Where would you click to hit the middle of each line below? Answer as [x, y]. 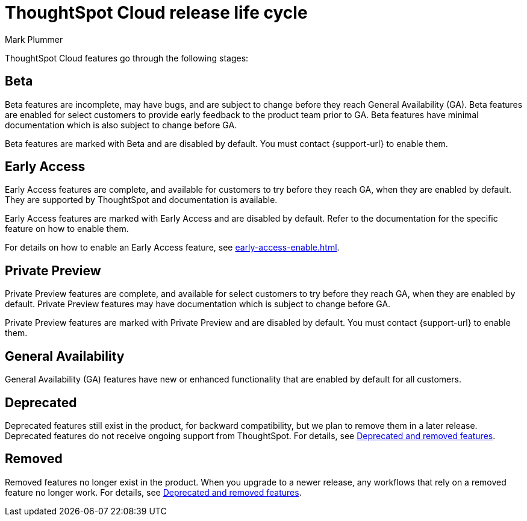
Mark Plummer [34, 39]
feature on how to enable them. [67, 229]
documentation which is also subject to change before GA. [121, 125]
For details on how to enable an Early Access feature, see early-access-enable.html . [172, 248]
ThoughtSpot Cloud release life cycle [156, 13]
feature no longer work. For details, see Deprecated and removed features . [153, 492]
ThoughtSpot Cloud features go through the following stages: [127, 58]
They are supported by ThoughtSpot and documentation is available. [141, 200]
